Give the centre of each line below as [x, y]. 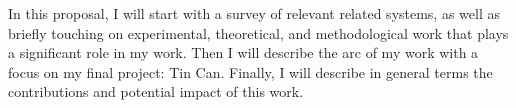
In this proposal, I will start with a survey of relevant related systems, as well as [254, 13]
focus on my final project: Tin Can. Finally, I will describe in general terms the [250, 71]
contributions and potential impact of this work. [156, 91]
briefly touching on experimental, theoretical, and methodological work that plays [258, 32]
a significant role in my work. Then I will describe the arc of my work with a [243, 52]
